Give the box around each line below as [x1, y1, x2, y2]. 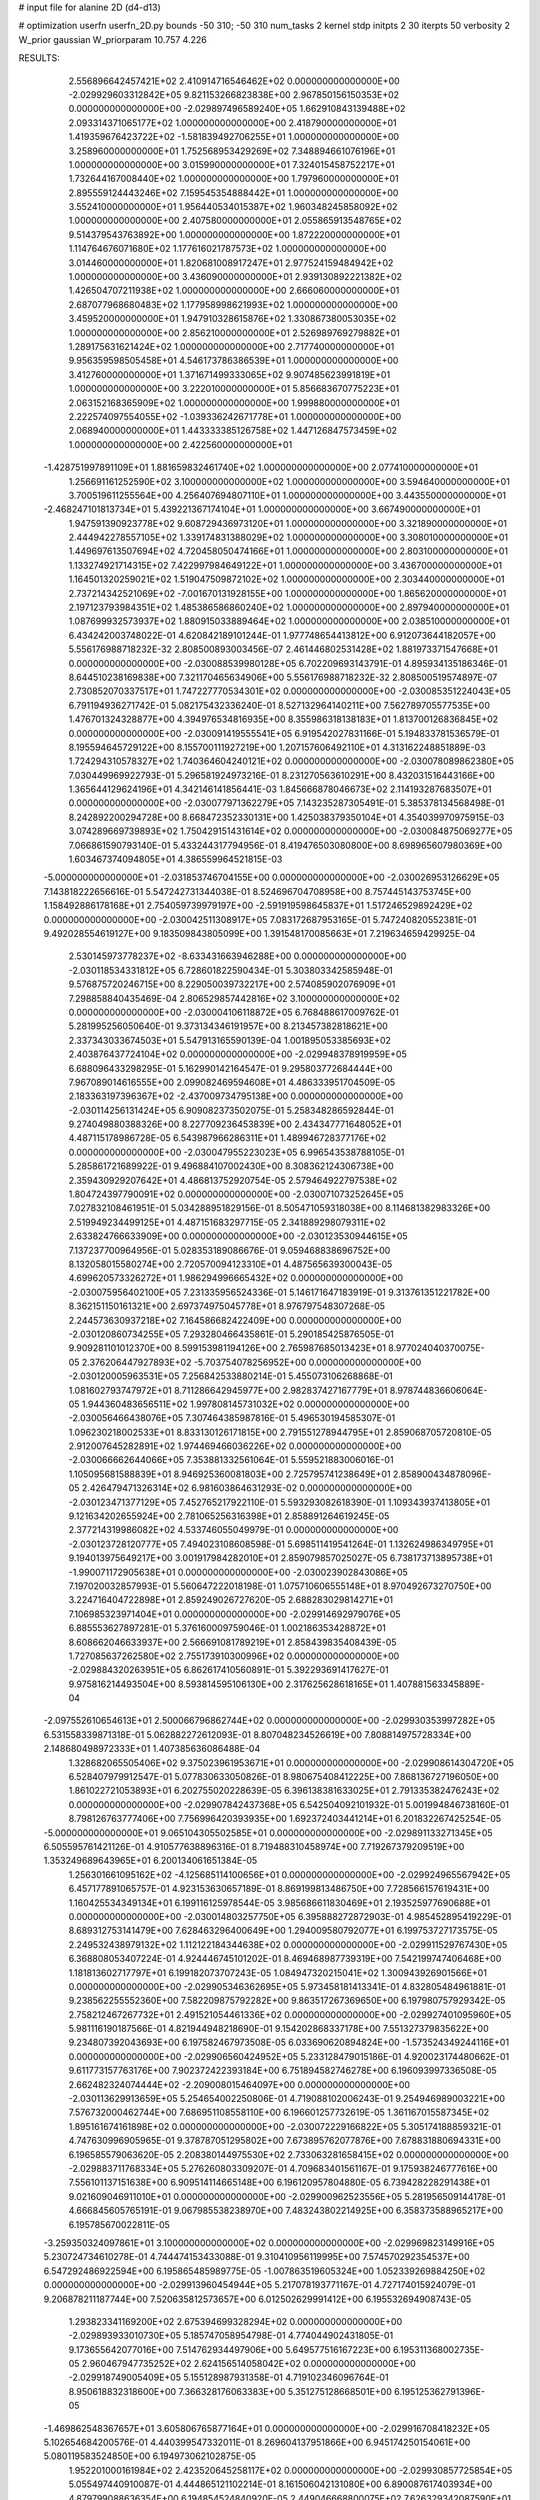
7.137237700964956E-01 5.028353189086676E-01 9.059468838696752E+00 [68, 1244, 391, 1256]
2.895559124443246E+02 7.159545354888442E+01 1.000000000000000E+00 [68, 186, 399, 199]
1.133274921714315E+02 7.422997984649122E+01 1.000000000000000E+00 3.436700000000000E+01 [68, 559, 503, 571]
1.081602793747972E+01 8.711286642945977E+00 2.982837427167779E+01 [68, 1384, 388, 1396]
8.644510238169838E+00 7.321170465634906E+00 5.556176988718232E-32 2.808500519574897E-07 [68, 671, 498, 683]
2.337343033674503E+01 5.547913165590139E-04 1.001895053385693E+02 [68, 1034, 392, 1046]
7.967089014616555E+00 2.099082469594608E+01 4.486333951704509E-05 [68, 1076, 396, 1088]
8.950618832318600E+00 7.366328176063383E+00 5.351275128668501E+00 [68, 2385, 392, 2397]
